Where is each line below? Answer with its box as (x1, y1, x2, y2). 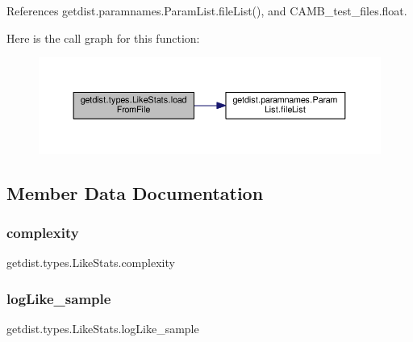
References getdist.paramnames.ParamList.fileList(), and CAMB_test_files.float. (6, 2, 407, 19)
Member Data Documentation (6, 180, 264, 205)
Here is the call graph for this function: (6, 29, 200, 46)
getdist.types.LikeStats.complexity (6, 254, 175, 271)
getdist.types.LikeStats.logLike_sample (6, 319, 199, 336)
